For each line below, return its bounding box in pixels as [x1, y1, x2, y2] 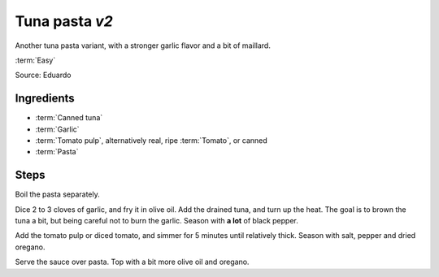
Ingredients [15, 92, 75, 106]
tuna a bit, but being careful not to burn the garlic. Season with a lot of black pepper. [15, 216, 298, 226]
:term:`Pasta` [35, 147, 79, 157]
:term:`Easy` [15, 55, 56, 65]
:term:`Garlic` [35, 124, 80, 134]
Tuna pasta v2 [15, 12, 113, 30]
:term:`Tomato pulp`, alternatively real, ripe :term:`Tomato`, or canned [35, 136, 267, 145]
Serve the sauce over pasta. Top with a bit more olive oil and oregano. [15, 257, 250, 267]
